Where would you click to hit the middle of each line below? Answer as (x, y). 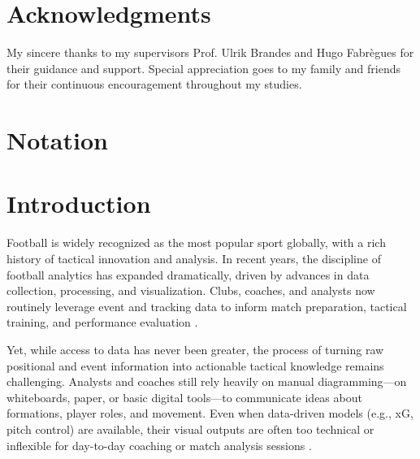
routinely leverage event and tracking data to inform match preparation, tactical (207, 306)
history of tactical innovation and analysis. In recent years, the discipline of (194, 258)
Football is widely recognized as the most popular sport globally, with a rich (196, 242)
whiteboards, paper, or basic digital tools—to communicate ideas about (184, 397)
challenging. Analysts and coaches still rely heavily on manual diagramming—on (207, 381)
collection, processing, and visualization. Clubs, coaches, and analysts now (191, 290)
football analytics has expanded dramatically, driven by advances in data (188, 274)
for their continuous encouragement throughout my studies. (154, 84)
